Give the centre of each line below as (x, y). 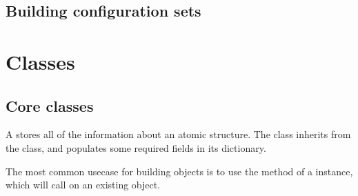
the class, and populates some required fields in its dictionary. (136, 147)
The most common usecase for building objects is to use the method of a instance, (179, 171)
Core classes (50, 105)
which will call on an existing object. (83, 185)
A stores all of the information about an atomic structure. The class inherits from (178, 134)
